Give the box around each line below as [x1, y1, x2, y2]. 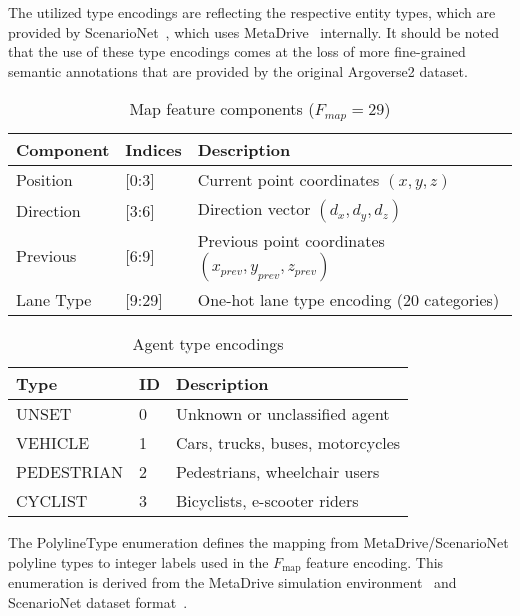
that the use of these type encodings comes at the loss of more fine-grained [8, 41, 466, 62]
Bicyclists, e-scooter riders [176, 489, 359, 513]
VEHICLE [16, 431, 90, 455]
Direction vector [197, 197, 311, 221]
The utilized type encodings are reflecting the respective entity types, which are [8, 2, 496, 22]
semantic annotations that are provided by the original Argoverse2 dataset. [8, 60, 468, 81]
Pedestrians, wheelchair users [176, 460, 380, 484]
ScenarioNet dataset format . [8, 591, 188, 612]
